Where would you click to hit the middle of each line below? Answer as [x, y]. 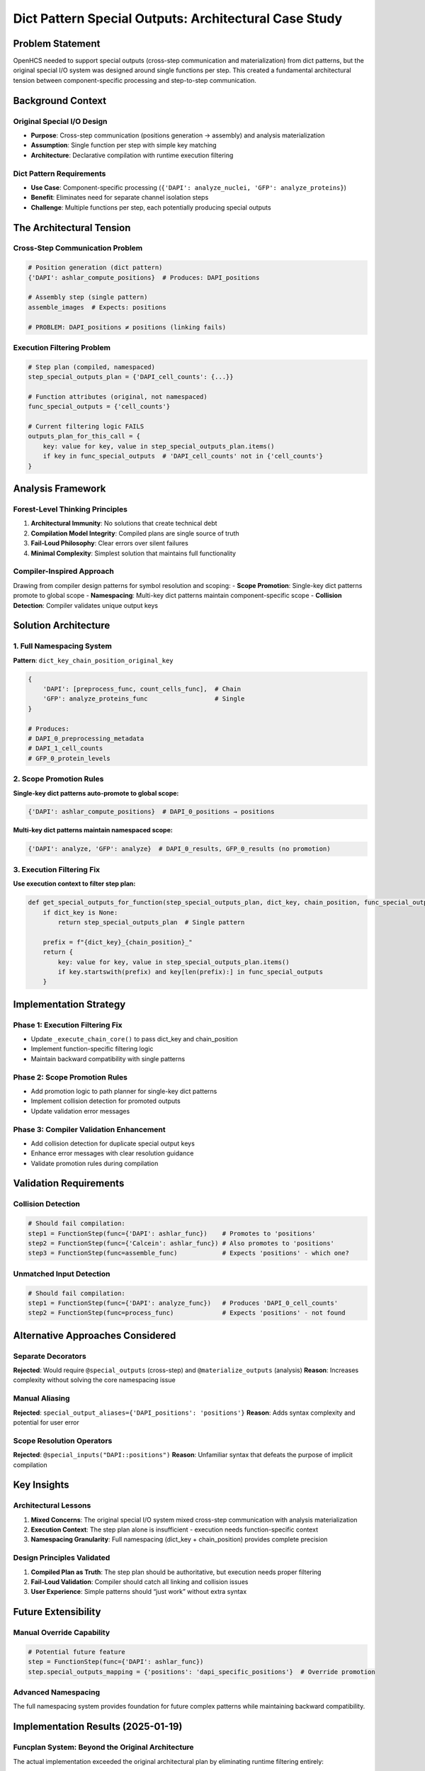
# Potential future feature [76, 1652]
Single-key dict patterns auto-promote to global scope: [96, 793]
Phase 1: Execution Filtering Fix [68, 1025]
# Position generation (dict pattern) [95, 268]
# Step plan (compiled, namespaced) [92, 367]
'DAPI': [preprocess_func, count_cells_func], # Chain [142, 689]
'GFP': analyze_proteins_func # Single [144, 699]
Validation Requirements [69, 1183]
